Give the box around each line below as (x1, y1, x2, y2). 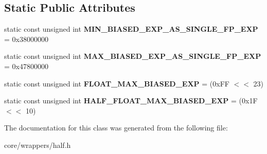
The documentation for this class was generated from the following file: (4, 122, 228, 133)
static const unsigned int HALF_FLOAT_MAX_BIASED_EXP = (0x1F (4, 95, 258, 106)
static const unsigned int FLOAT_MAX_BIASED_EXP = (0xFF (4, 78, 229, 89)
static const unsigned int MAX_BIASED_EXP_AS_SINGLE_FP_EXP (4, 51, 261, 61)
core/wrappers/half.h (4, 139, 71, 150)
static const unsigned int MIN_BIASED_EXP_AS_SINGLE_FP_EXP (4, 24, 258, 34)
